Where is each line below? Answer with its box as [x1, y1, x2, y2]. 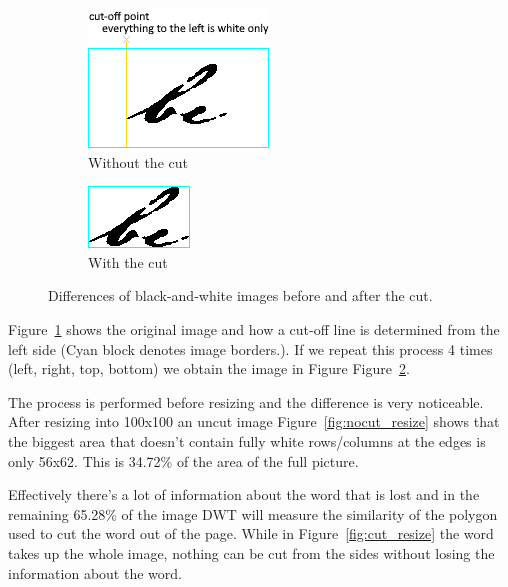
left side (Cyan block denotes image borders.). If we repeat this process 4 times [8, 338, 493, 359]
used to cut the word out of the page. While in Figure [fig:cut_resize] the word [8, 523, 494, 544]
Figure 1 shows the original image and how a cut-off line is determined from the [8, 318, 500, 339]
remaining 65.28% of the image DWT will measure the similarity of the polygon [8, 503, 498, 524]
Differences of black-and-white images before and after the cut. [48, 285, 433, 306]
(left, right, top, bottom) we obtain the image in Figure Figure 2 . [8, 358, 410, 379]
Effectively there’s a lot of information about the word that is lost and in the [8, 484, 480, 505]
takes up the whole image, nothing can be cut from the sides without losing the [8, 542, 495, 563]
